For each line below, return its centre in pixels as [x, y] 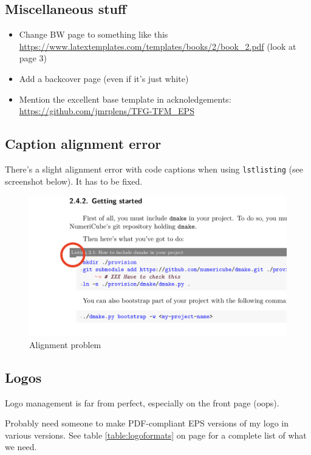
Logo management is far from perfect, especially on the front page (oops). [142, 402]
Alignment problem [65, 344]
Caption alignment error [83, 144]
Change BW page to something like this [94, 34]
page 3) [33, 58]
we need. [21, 447]
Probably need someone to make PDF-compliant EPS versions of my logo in [147, 423]
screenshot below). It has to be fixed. [74, 181]
